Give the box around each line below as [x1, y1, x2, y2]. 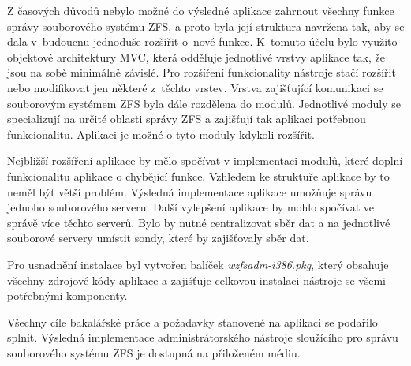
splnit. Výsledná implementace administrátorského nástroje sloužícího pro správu [7, 329, 398, 345]
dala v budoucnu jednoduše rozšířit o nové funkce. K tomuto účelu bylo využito [7, 33, 398, 50]
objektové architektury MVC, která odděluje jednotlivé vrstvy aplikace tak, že [7, 48, 385, 65]
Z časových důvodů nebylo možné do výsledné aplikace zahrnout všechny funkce [7, 2, 394, 18]
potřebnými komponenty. [7, 287, 128, 304]
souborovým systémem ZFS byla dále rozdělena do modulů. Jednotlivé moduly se [7, 95, 401, 111]
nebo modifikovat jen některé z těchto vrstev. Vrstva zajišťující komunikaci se [7, 79, 383, 95]
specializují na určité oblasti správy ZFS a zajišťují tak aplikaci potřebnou [7, 110, 366, 127]
